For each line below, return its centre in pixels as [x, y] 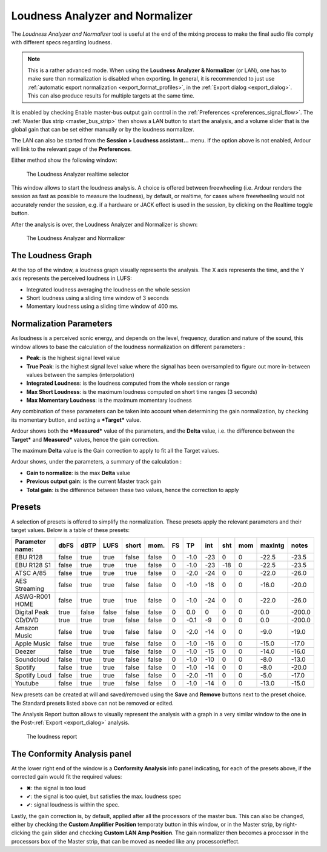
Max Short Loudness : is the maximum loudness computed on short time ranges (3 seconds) [142, 391]
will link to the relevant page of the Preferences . [71, 149]
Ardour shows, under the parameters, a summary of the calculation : [96, 462]
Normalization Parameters [62, 324]
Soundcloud [32, 659]
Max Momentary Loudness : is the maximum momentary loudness [109, 401]
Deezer [25, 651]
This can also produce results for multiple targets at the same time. [111, 95]
